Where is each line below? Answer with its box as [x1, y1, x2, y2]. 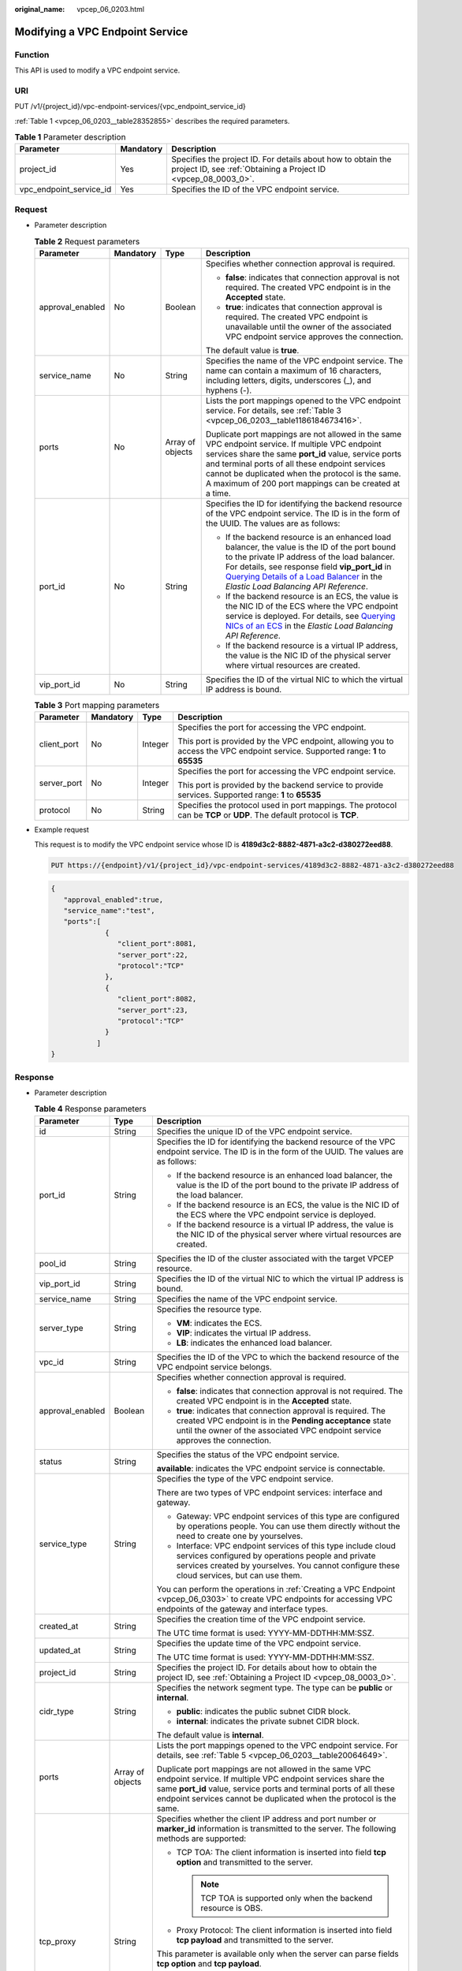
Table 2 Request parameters [34, 236, 140, 247]
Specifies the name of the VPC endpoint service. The [205, 355, 404, 366]
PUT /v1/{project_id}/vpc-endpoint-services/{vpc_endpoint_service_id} [14, 102, 246, 111]
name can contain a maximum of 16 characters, [205, 365, 382, 376]
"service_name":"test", [63, 907, 155, 915]
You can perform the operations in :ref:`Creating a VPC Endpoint [156, 1583, 396, 1594]
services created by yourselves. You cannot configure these [176, 1559, 401, 1570]
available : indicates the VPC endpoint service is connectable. [156, 1462, 386, 1474]
